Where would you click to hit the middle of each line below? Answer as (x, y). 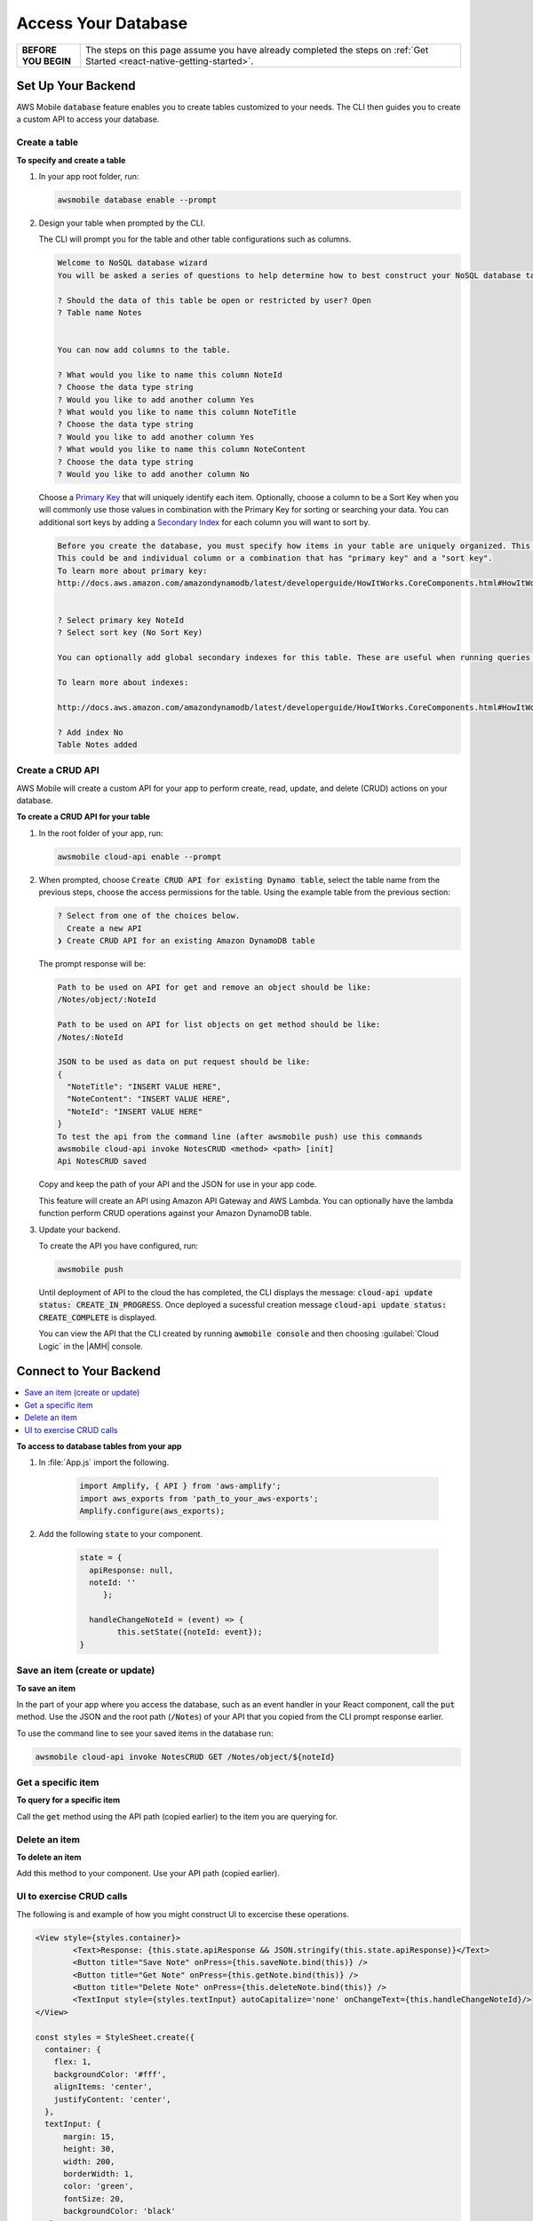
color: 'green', (99, 2186)
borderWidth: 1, (99, 2173)
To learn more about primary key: (132, 570)
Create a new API (104, 928)
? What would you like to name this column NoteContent (182, 450)
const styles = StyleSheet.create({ (115, 2037)
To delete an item (49, 1857)
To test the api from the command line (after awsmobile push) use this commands (240, 1136)
